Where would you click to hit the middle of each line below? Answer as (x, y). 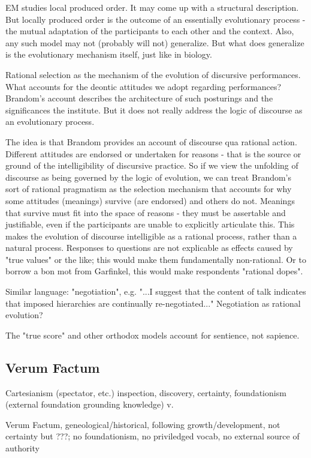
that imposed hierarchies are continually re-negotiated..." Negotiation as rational (153, 303)
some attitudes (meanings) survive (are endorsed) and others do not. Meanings (150, 200)
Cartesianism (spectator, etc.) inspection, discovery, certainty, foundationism (146, 392)
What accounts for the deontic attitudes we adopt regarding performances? (144, 86)
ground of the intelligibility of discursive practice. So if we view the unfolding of (152, 165)
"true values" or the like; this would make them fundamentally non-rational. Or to (156, 259)
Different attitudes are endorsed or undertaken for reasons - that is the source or (153, 153)
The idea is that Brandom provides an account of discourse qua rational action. (151, 141)
